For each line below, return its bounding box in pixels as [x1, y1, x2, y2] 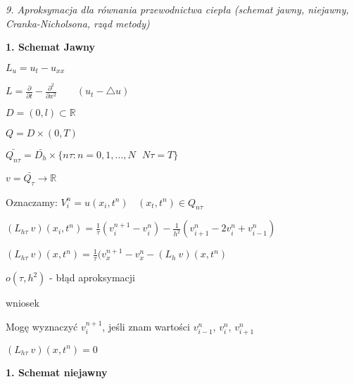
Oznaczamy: [6, 194, 58, 209]
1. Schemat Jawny [6, 39, 96, 54]
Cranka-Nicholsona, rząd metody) [6, 15, 150, 30]
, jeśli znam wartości [102, 319, 190, 333]
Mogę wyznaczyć [6, 319, 78, 333]
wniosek [6, 295, 39, 310]
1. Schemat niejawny [6, 364, 108, 379]
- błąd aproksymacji [49, 270, 135, 285]
